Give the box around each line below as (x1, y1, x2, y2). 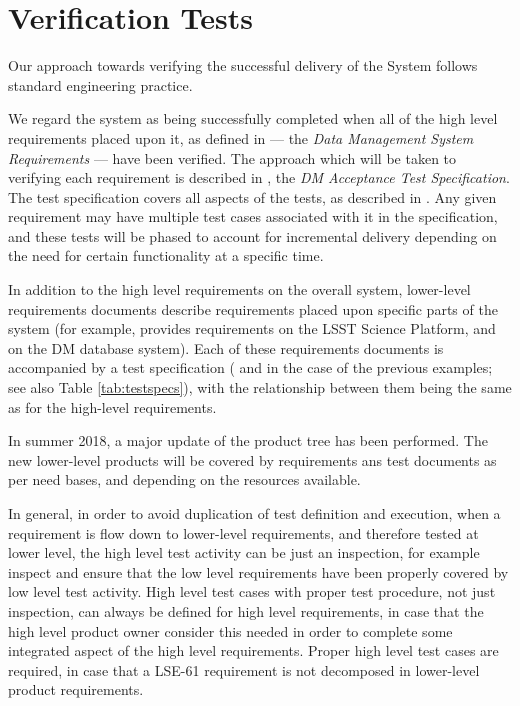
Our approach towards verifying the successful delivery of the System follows (8, 55, 478, 76)
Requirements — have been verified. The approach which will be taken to (8, 147, 457, 168)
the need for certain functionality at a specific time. (8, 245, 324, 266)
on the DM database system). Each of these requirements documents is (8, 337, 444, 358)
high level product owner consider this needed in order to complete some (8, 620, 453, 641)
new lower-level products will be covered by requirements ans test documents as (8, 449, 497, 470)
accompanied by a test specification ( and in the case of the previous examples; (8, 357, 493, 378)
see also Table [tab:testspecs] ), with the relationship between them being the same (8, 377, 512, 398)
